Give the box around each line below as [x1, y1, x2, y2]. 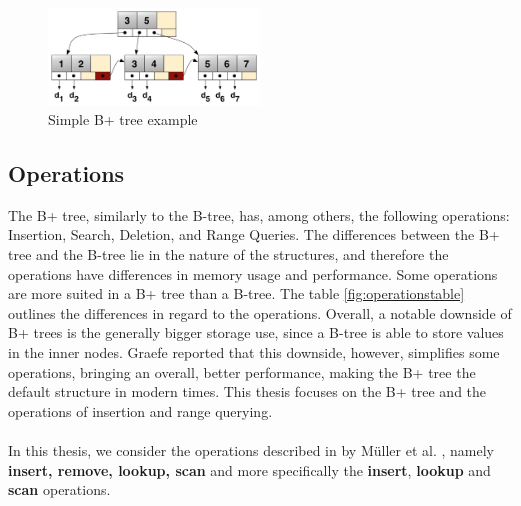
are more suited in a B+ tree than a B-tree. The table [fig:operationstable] [8, 283, 465, 304]
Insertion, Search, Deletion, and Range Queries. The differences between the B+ [8, 224, 500, 245]
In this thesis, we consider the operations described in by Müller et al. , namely [8, 440, 494, 461]
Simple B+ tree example [48, 109, 198, 130]
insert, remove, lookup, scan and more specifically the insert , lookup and [8, 459, 491, 480]
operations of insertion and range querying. [8, 400, 273, 421]
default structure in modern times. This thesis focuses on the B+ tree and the [8, 381, 487, 402]
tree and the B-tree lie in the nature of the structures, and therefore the [8, 244, 449, 265]
